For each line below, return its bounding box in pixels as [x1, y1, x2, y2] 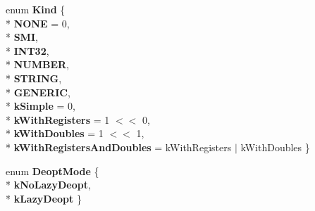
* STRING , [6, 70, 62, 85]
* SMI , [6, 30, 38, 44]
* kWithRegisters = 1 [6, 112, 110, 127]
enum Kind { [6, 2, 66, 16]
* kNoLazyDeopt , [6, 177, 91, 192]
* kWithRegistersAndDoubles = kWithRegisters [6, 139, 232, 154]
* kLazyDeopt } [6, 191, 82, 205]
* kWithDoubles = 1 [6, 126, 104, 141]
